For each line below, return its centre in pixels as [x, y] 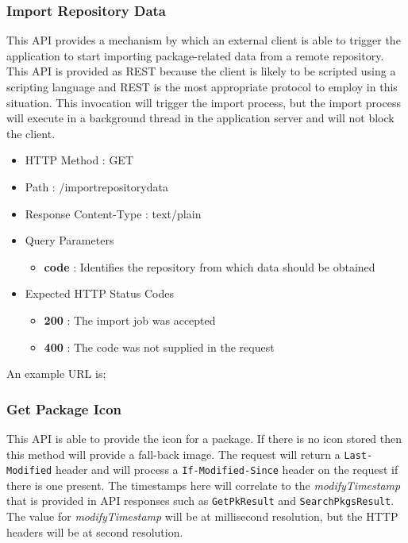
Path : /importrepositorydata [96, 186]
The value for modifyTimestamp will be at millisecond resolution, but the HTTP [202, 516]
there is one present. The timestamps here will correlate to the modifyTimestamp [204, 485]
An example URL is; [56, 374]
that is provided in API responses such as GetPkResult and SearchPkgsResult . [200, 501]
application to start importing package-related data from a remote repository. [195, 55]
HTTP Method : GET [79, 160]
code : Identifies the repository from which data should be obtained [210, 266]
